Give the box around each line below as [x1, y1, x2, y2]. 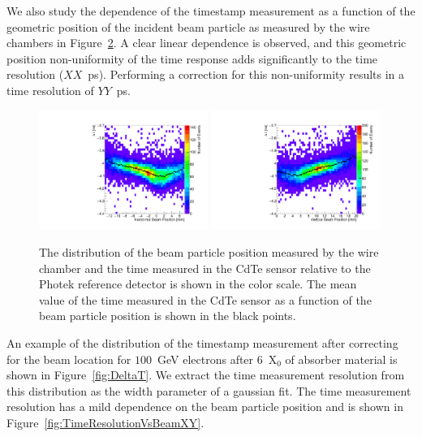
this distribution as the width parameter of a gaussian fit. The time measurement [6, 382, 411, 399]
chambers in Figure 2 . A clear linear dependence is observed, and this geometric [6, 34, 407, 51]
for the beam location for [6, 350, 131, 367]
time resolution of [6, 81, 94, 98]
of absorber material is [285, 350, 398, 367]
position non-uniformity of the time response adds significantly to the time [6, 50, 378, 67]
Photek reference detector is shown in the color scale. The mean [39, 275, 357, 292]
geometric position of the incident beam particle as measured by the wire [6, 18, 370, 35]
